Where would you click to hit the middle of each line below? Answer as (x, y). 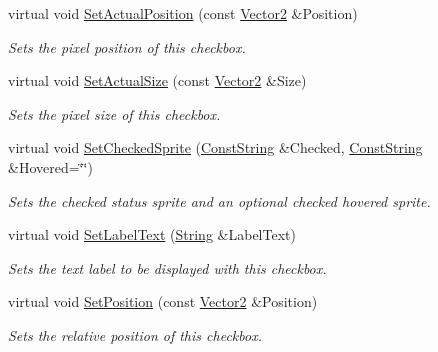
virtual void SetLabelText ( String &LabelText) (152, 234)
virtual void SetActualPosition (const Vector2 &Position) (183, 13)
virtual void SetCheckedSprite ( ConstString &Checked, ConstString (215, 147)
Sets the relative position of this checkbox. (135, 334)
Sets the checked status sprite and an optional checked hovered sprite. (219, 200)
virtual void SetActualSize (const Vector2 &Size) (157, 80)
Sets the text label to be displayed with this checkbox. (167, 267)
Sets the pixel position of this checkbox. (127, 46)
